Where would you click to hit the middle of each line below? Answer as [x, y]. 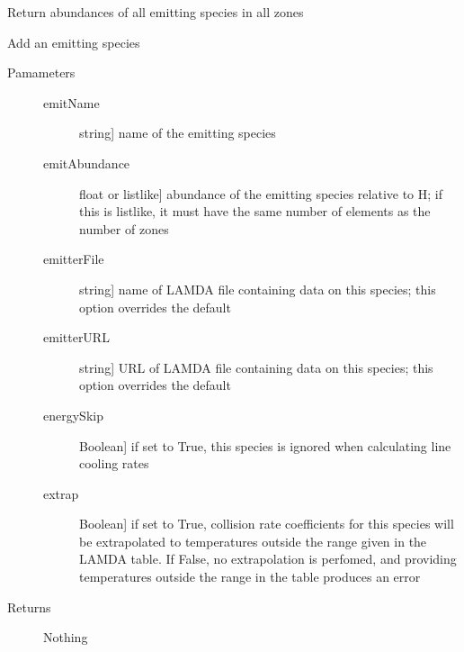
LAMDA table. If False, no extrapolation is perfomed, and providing [268, 559]
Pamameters [41, 72]
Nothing [66, 637]
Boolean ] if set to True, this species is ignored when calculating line [265, 445]
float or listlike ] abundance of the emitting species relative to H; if [261, 193]
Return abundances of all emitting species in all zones [156, 12]
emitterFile [74, 259]
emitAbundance [87, 163]
